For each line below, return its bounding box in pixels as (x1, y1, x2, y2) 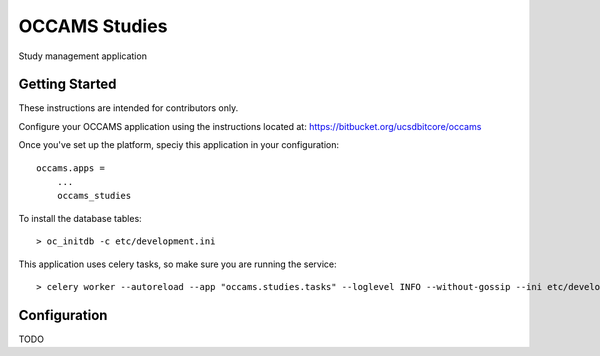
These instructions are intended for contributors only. (18, 102, 239, 114)
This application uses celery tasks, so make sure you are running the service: (18, 258, 337, 270)
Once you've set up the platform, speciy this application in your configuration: (18, 139, 340, 151)
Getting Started (18, 76, 117, 93)
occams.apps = (36, 162, 105, 174)
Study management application (18, 50, 147, 62)
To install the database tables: (18, 212, 142, 224)
